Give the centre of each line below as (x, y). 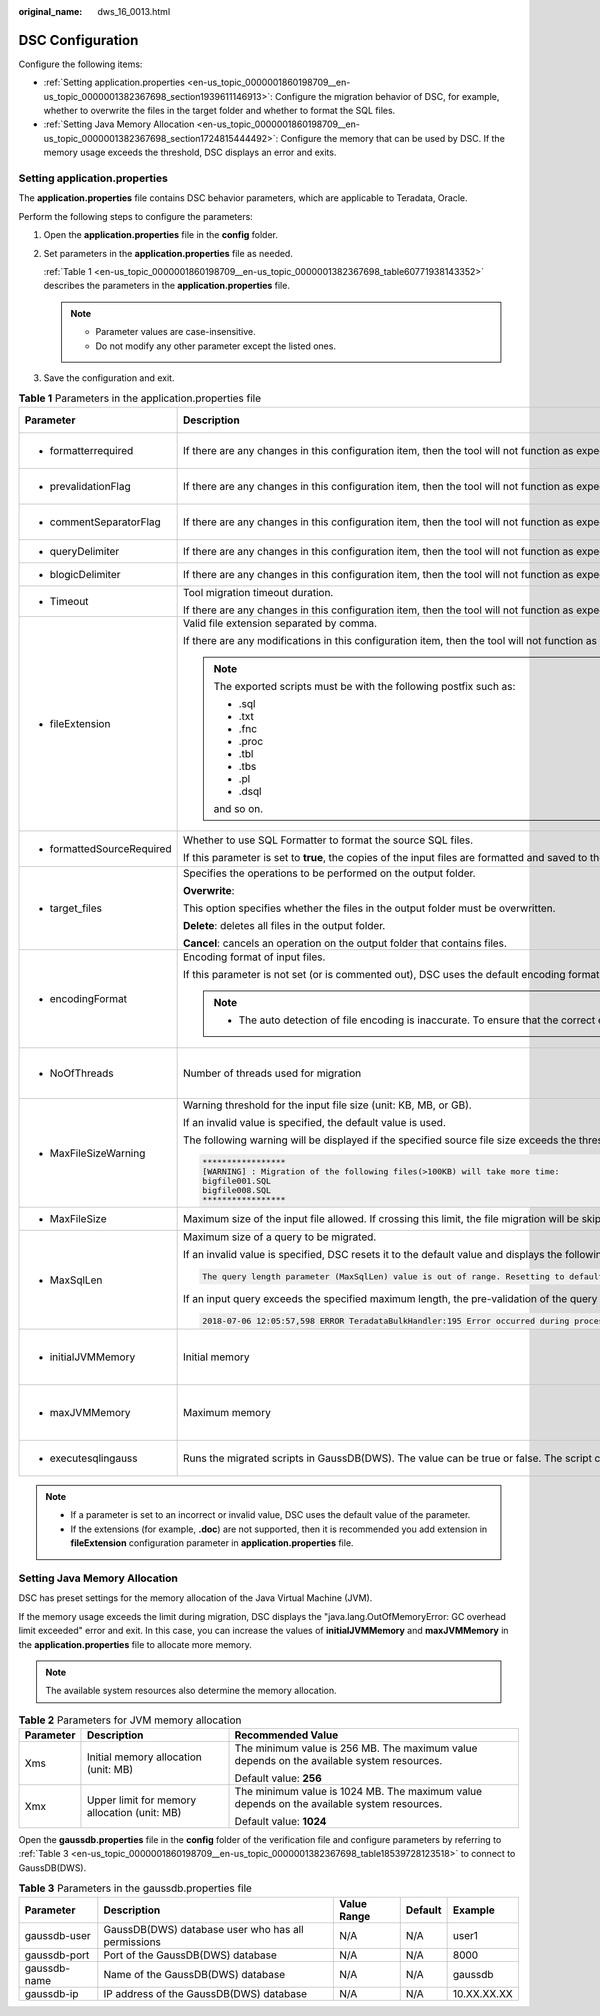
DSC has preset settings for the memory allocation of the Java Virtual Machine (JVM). (195, 1598)
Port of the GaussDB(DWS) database (190, 1955)
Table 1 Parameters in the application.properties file (140, 398)
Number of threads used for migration (272, 1073)
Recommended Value (286, 1735)
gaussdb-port (57, 1955)
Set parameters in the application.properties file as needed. (168, 253)
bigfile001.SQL (236, 1180)
